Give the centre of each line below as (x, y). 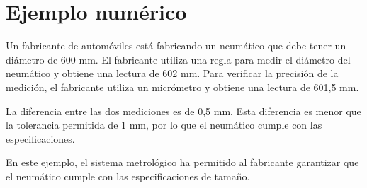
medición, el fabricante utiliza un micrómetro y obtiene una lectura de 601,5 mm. (182, 87)
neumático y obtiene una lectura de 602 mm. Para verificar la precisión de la (172, 73)
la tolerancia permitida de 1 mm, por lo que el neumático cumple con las (164, 125)
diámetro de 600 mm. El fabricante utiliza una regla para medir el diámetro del (178, 59)
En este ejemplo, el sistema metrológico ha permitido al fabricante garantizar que (182, 162)
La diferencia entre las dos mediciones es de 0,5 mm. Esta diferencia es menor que (183, 111)
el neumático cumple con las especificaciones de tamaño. (128, 176)
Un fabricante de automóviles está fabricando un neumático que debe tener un (176, 46)
